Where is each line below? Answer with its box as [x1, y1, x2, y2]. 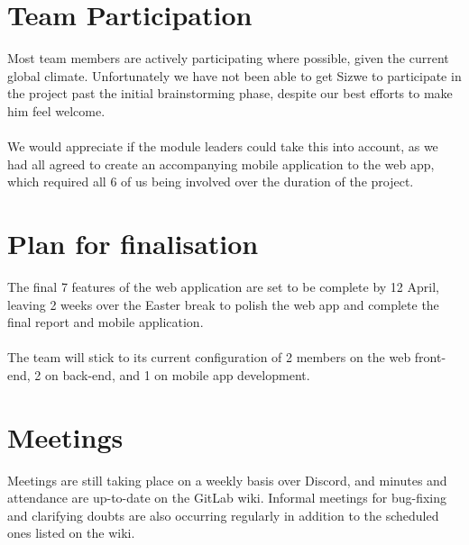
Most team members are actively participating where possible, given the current [7, 49, 449, 68]
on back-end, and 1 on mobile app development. [44, 365, 310, 384]
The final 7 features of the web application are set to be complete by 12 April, [7, 277, 439, 295]
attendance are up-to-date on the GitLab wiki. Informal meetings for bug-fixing [7, 488, 447, 507]
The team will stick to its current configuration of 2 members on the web [7, 348, 411, 367]
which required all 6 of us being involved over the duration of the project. [7, 172, 414, 191]
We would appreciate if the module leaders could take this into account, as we [7, 137, 438, 156]
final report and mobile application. [7, 313, 204, 332]
